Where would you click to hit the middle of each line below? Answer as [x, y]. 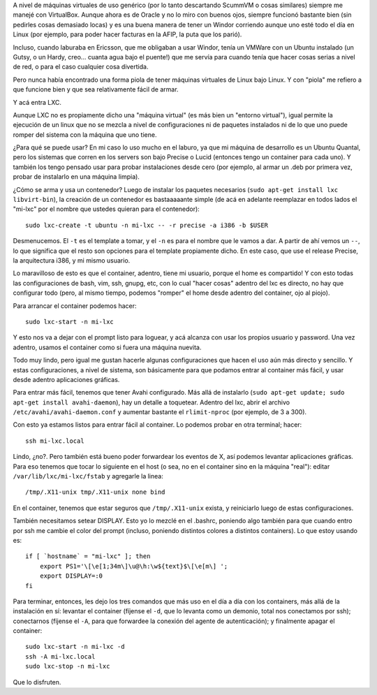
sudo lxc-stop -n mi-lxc [68, 666]
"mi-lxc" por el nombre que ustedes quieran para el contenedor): [106, 209]
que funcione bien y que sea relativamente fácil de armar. [96, 89]
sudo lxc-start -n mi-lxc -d [75, 647]
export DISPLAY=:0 [71, 576]
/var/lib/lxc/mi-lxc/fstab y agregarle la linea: [88, 476]
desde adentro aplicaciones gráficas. [66, 379]
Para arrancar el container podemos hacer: [75, 306]
